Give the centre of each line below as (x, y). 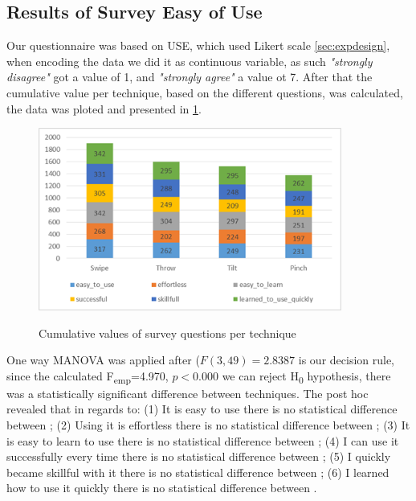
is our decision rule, (347, 360)
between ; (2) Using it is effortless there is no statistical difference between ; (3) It (208, 425)
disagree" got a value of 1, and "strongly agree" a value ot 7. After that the (190, 77)
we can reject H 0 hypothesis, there (306, 376)
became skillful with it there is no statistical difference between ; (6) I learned (198, 472)
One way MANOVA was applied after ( (103, 360)
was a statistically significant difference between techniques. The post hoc (188, 393)
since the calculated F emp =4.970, (88, 376)
